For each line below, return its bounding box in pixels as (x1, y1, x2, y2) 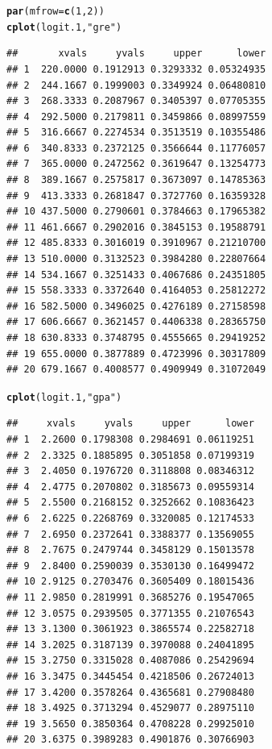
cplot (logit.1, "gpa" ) (6, 391, 122, 403)
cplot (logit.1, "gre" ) (6, 21, 122, 33)
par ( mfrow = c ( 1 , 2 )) (6, 6, 105, 17)
